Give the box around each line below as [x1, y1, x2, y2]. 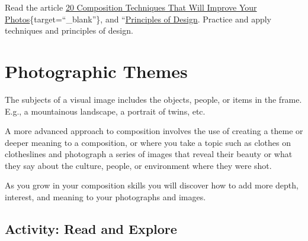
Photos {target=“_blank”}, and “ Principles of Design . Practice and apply [5, 12, 271, 25]
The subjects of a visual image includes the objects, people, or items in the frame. [5, 93, 302, 105]
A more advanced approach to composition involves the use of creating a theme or [5, 125, 303, 137]
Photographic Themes [5, 58, 188, 83]
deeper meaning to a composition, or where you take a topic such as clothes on [5, 136, 291, 148]
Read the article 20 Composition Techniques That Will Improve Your [5, 1, 257, 13]
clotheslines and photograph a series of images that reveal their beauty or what [5, 148, 293, 160]
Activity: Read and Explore [5, 220, 177, 238]
